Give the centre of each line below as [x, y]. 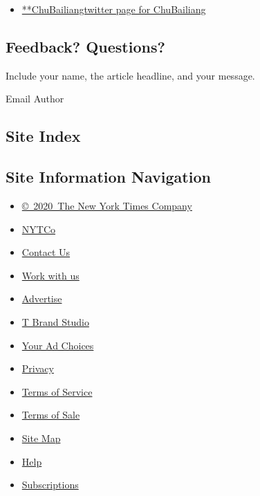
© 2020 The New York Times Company [107, 205]
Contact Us [46, 252]
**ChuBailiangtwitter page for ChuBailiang [114, 9]
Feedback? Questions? [85, 46]
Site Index [43, 136]
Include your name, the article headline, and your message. [130, 75]
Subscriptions [50, 485]
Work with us [50, 275]
